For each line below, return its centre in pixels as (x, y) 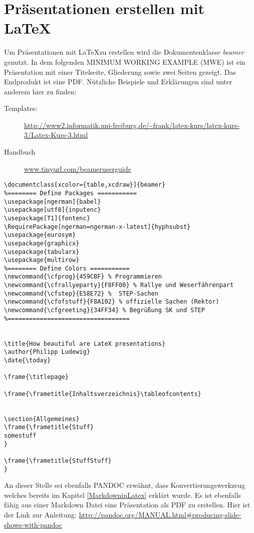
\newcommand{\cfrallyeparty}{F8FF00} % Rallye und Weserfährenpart (119, 285)
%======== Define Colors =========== (67, 268)
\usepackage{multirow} (42, 260)
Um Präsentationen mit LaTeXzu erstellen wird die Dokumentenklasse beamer (124, 52)
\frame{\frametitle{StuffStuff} (58, 460)
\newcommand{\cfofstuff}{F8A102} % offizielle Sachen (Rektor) (112, 302)
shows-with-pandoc (33, 524)
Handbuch (20, 152)
